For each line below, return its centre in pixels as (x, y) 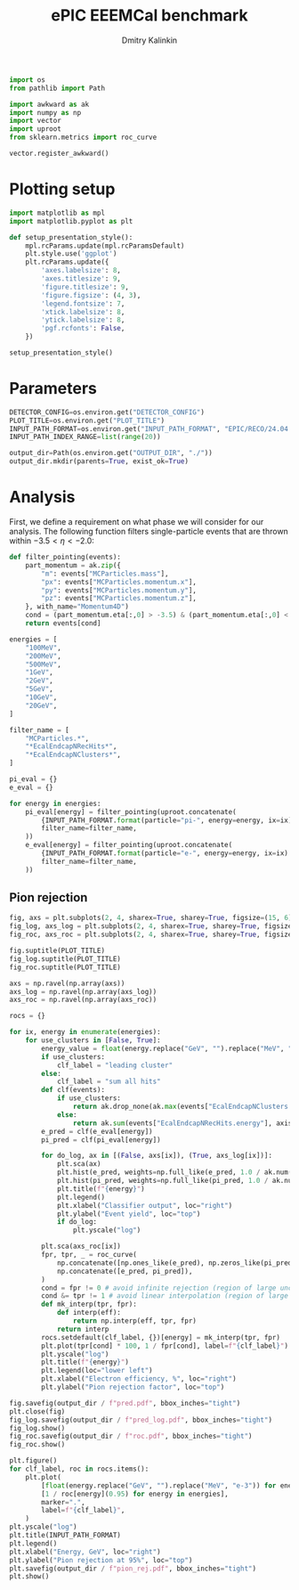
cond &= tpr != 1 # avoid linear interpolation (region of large (165, 1296)
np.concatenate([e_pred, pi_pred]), (125, 1271)
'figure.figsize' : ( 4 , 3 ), (91, 295)
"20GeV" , (41, 705)
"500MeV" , (44, 665)
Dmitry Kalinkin (149, 40)
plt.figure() (33, 1461)
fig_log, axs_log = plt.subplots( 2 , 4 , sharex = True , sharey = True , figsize (151, 926)
